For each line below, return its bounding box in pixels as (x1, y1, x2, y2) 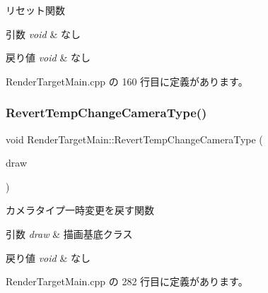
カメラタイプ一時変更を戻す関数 (6, 203, 154, 217)
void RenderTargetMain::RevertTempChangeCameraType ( (6, 131, 263, 146)
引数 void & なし (6, 26, 81, 41)
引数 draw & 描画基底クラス (6, 226, 133, 241)
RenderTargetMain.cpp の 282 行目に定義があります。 (6, 274, 248, 289)
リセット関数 (6, 3, 65, 17)
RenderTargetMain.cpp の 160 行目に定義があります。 (6, 73, 248, 88)
